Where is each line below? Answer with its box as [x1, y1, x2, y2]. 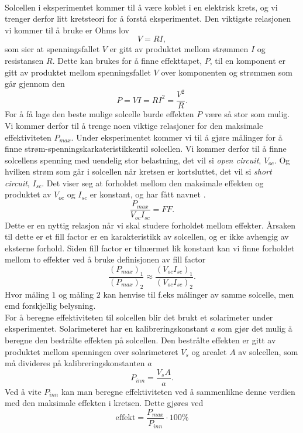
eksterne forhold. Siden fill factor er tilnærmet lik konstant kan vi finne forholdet [5, 241, 295, 254]
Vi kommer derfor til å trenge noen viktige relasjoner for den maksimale [5, 119, 263, 131]
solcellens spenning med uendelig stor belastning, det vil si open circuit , [5, 154, 261, 166]
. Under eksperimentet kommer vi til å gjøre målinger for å [71, 131, 283, 143]
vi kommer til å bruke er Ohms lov [5, 23, 129, 36]
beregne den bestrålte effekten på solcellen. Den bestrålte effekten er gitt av [5, 333, 276, 346]
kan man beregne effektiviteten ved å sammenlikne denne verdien [61, 385, 295, 397]
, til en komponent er [209, 54, 285, 66]
